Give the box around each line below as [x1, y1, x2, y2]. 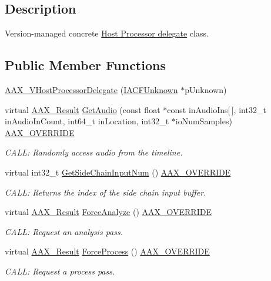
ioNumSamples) [175, 115, 232, 127]
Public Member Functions [5, 56, 166, 74]
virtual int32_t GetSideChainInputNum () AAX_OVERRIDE [5, 166, 231, 178]
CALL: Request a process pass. [5, 265, 115, 277]
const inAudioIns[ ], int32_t [167, 103, 266, 115]
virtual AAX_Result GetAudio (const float [5, 103, 160, 115]
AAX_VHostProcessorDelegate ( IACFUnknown [5, 84, 178, 95]
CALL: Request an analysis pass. [5, 225, 123, 237]
